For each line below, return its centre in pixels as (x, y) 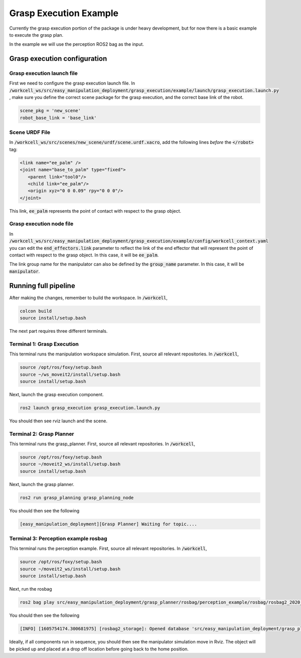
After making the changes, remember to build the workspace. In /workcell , (89, 298)
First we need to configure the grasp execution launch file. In (72, 83)
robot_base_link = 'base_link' (58, 118)
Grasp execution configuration (58, 59)
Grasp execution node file (41, 224)
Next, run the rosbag (31, 589)
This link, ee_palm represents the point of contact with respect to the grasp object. (95, 211)
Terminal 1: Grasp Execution (44, 344)
